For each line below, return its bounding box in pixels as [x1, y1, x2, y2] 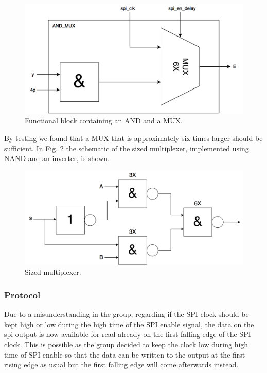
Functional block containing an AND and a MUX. [25, 115, 183, 126]
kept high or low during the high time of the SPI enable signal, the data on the [4, 318, 254, 329]
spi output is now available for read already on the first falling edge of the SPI [4, 329, 251, 340]
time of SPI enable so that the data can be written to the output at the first [4, 349, 245, 360]
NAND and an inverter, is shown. [4, 153, 110, 164]
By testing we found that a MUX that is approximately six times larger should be [4, 133, 263, 144]
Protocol [4, 288, 41, 301]
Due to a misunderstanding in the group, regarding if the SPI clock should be [4, 309, 249, 319]
